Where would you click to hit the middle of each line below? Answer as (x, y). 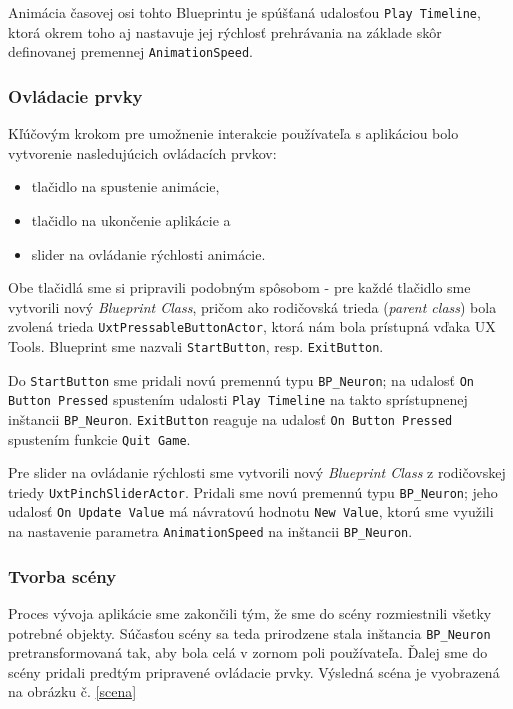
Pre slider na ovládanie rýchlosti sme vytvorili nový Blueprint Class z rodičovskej (257, 472)
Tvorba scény (62, 575)
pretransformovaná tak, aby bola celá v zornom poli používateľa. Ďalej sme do (248, 652)
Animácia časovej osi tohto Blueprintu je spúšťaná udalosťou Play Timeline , (244, 12)
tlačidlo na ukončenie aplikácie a (131, 219)
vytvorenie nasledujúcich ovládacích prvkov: (142, 152)
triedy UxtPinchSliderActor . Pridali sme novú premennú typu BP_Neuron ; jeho (253, 491)
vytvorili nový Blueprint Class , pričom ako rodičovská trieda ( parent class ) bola (252, 306)
